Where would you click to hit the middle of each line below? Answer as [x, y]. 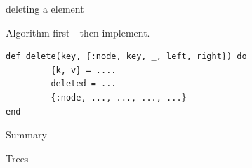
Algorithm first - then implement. [78, 32]
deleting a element [45, 8]
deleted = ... [84, 84]
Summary [26, 135]
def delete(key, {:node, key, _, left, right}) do [126, 57]
